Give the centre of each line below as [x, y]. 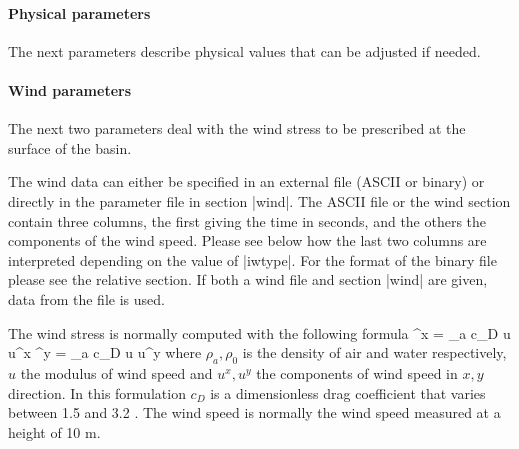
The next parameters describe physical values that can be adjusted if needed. [244, 50]
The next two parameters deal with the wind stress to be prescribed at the [237, 128]
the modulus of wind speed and [116, 372]
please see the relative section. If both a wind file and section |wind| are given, [248, 279]
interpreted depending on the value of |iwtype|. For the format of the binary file [252, 259]
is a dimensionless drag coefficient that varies [348, 392]
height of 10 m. [54, 431]
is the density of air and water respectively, [374, 352]
